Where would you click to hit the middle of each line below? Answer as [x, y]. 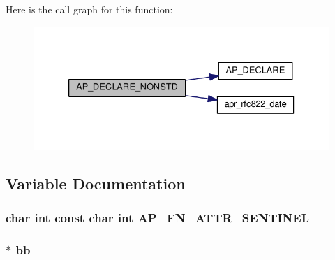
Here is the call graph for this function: [89, 9]
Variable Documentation [96, 183]
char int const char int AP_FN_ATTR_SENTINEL [158, 217]
